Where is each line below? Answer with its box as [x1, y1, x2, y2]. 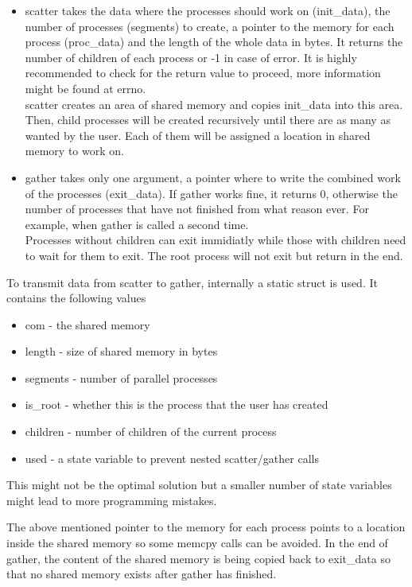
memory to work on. [25, 142, 124, 159]
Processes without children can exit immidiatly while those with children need [25, 231, 406, 248]
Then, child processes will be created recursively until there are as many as [25, 111, 391, 128]
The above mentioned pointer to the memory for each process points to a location [6, 519, 406, 535]
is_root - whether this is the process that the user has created [25, 396, 328, 413]
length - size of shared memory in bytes [25, 343, 218, 360]
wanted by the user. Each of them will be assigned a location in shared [25, 126, 371, 143]
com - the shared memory [25, 316, 150, 332]
